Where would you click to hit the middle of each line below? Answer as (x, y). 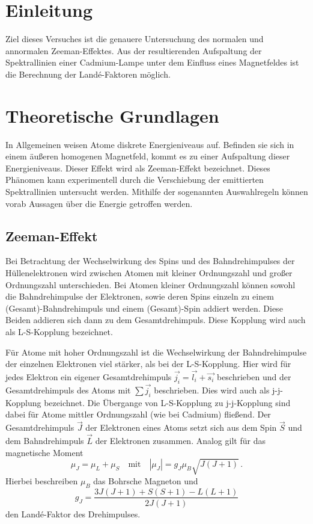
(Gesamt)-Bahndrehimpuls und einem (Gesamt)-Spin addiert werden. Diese (144, 308)
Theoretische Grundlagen (112, 115)
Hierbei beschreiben (42, 480)
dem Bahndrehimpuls (45, 440)
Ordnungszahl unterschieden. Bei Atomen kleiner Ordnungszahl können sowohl (150, 284)
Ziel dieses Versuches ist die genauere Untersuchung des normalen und (135, 39)
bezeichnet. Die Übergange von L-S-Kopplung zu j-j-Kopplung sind (167, 402)
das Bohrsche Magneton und (146, 480)
